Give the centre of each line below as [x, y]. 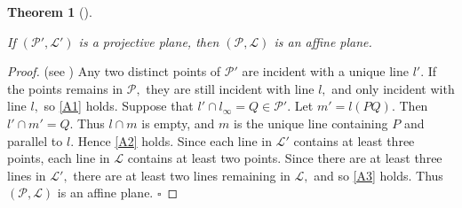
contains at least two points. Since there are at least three [285, 158]
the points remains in [65, 88]
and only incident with [393, 88]
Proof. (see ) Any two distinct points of [114, 71]
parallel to [35, 140]
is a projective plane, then [149, 41]
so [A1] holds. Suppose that [119, 106]
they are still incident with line [230, 88]
